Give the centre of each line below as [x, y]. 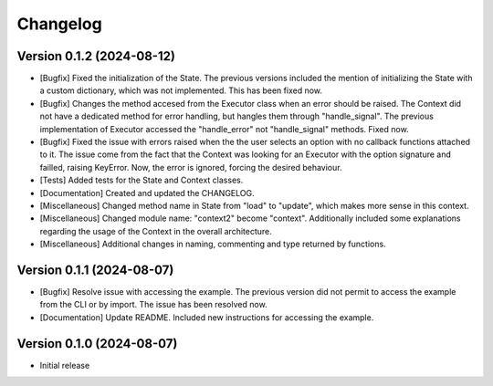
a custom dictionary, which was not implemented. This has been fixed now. [181, 90]
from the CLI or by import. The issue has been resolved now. [154, 305]
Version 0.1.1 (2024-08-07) [95, 270]
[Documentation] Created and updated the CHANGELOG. [147, 193]
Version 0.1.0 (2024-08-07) [97, 344]
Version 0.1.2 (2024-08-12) [96, 56]
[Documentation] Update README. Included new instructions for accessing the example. [207, 317]
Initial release [65, 365]
